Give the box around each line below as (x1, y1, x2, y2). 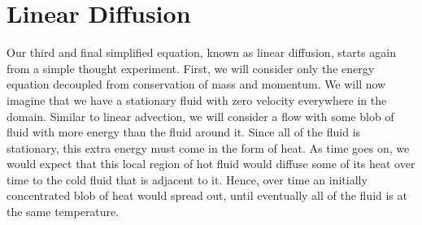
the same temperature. (7, 203, 120, 220)
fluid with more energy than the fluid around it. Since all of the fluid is (7, 123, 361, 141)
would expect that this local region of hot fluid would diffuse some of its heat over (7, 155, 415, 172)
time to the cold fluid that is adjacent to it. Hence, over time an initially (7, 171, 368, 188)
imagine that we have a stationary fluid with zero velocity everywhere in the (7, 91, 387, 108)
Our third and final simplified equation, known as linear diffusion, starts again (7, 44, 396, 61)
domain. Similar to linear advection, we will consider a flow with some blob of (7, 107, 394, 124)
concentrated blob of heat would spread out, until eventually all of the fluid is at (7, 187, 407, 204)
